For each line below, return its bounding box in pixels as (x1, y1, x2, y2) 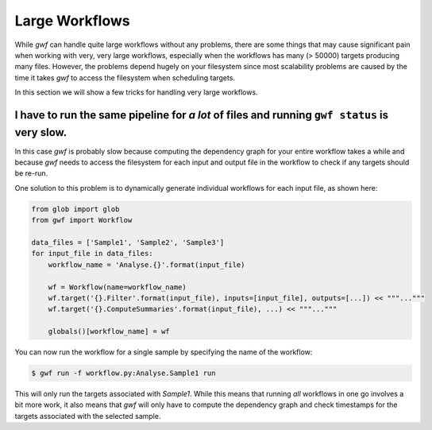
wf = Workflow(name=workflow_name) (48, 282, 187, 292)
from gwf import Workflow (31, 215, 133, 225)
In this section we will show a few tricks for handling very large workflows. (14, 87, 258, 97)
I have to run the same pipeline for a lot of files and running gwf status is (14, 108, 389, 122)
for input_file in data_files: (31, 249, 154, 258)
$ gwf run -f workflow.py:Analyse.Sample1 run (31, 369, 216, 378)
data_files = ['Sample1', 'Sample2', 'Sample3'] (31, 238, 225, 246)
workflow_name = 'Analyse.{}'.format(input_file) (48, 260, 245, 269)
